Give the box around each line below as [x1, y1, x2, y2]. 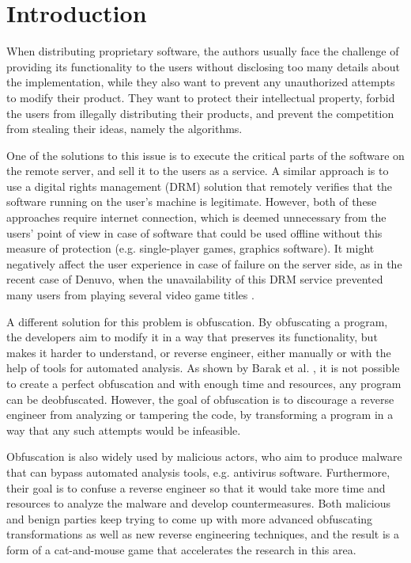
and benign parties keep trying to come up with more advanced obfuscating [6, 510, 373, 527]
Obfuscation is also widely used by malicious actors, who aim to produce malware [6, 448, 402, 465]
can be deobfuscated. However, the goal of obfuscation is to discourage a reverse [6, 390, 394, 407]
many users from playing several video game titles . [6, 287, 255, 303]
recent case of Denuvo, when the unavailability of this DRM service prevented [6, 271, 383, 287]
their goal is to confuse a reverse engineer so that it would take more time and [6, 479, 386, 496]
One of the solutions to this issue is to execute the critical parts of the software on [6, 146, 405, 163]
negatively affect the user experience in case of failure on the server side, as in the [6, 255, 402, 272]
